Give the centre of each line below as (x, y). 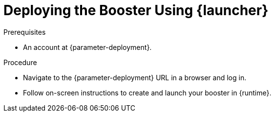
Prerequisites (25, 32)
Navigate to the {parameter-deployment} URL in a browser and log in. (135, 77)
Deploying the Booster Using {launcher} (136, 10)
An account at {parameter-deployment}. (87, 47)
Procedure (20, 62)
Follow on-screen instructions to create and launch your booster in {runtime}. (147, 93)
